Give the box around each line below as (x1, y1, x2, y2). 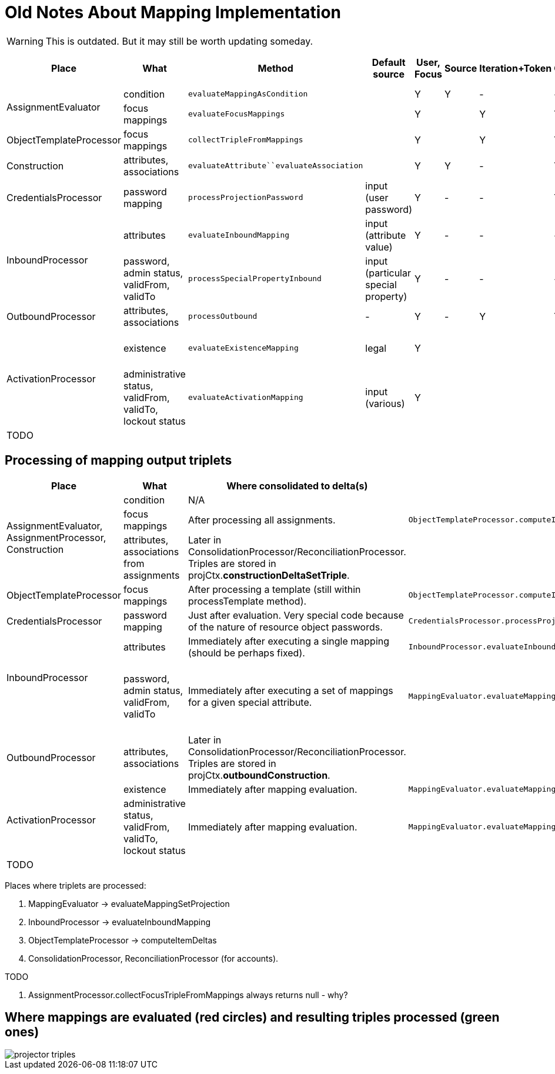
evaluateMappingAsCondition (188, 89, 308, 99)
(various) (365, 397, 405, 409)
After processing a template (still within (188, 583, 361, 595)
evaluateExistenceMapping (188, 343, 299, 353)
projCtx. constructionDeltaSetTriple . (188, 569, 350, 581)
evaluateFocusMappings (188, 109, 285, 119)
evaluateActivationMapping (188, 393, 303, 402)
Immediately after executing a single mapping (188, 635, 390, 647)
